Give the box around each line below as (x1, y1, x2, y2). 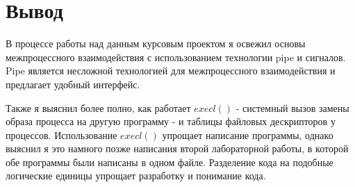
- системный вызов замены (236, 100, 349, 115)
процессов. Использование (6, 127, 117, 142)
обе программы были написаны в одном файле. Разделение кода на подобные (6, 154, 333, 169)
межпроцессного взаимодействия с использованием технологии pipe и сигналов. (6, 49, 346, 64)
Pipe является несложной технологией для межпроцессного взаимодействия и (6, 63, 336, 78)
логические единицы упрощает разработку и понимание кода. (6, 168, 266, 183)
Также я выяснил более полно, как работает (6, 100, 191, 115)
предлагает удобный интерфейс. (6, 76, 140, 91)
